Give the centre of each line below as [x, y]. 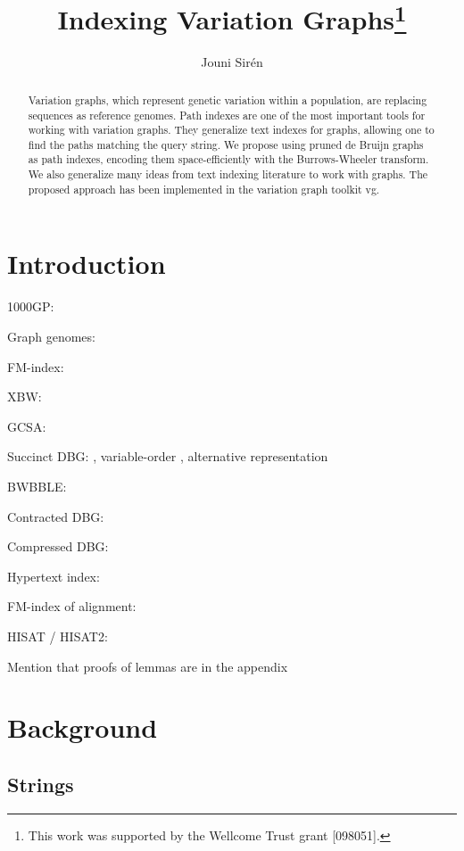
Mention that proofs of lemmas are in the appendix [148, 666]
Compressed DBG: [58, 546]
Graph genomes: [51, 336]
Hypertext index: [54, 576]
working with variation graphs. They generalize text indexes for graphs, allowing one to [231, 130]
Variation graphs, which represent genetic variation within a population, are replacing [228, 99]
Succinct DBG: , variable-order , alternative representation [168, 456]
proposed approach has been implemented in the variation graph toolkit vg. [204, 189]
